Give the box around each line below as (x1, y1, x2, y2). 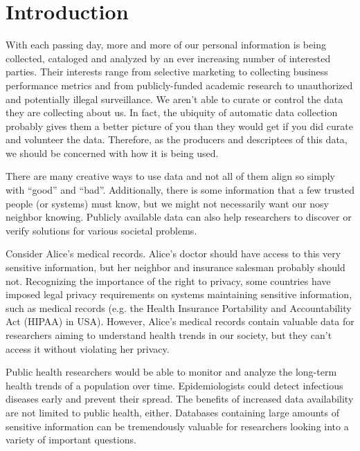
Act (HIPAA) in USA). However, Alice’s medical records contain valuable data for (6, 314, 354, 329)
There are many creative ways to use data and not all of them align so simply (6, 169, 335, 183)
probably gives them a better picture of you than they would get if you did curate (6, 118, 353, 133)
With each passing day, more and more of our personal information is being (6, 37, 326, 52)
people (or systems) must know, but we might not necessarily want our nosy (6, 196, 329, 210)
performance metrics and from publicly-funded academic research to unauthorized (6, 77, 353, 92)
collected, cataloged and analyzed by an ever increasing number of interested (6, 50, 331, 65)
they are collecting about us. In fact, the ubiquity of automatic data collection (6, 105, 338, 120)
